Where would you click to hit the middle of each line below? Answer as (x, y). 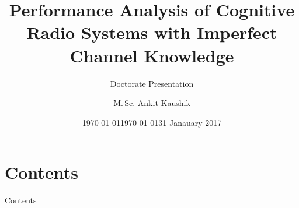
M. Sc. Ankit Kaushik (152, 103)
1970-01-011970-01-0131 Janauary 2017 (152, 122)
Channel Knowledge (152, 55)
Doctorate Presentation (152, 83)
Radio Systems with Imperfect (152, 32)
